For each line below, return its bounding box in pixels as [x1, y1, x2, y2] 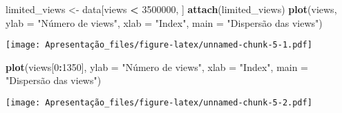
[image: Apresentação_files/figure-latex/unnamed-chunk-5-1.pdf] [6, 40, 312, 50]
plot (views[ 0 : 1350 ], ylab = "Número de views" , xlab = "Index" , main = [6, 59, 309, 74]
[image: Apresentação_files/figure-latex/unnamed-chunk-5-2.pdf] [6, 98, 312, 108]
